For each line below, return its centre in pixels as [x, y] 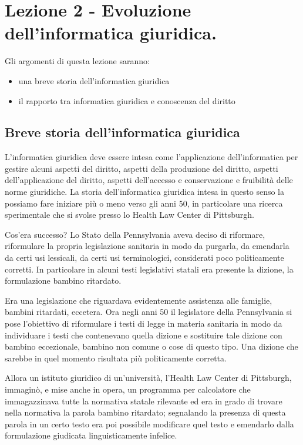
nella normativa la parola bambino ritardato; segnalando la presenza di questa [145, 412]
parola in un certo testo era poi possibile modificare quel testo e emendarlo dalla [149, 424]
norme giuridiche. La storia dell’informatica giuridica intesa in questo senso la [145, 192]
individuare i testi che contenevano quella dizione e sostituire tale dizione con [144, 335]
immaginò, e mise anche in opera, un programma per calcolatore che [128, 389]
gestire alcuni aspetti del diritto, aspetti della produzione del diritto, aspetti [142, 168]
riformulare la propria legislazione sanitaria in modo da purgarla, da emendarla [147, 246]
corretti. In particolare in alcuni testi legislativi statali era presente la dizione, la [149, 269]
